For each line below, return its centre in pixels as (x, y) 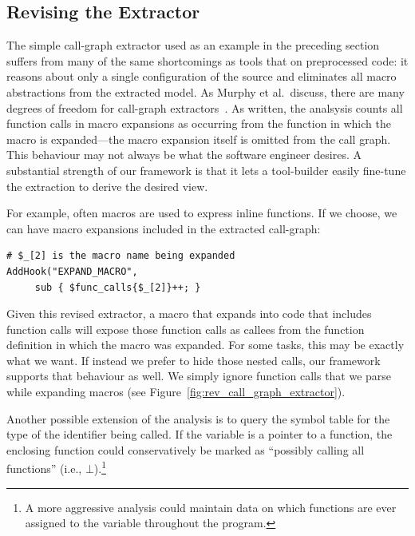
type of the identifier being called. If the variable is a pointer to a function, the (200, 434)
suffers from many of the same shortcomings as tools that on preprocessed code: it (207, 60)
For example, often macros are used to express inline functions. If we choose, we (202, 213)
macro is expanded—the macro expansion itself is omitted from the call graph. (199, 139)
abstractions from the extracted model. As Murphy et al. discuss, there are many (206, 91)
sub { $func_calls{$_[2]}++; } (118, 287)
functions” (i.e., (44, 469)
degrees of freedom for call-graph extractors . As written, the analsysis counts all (205, 107)
